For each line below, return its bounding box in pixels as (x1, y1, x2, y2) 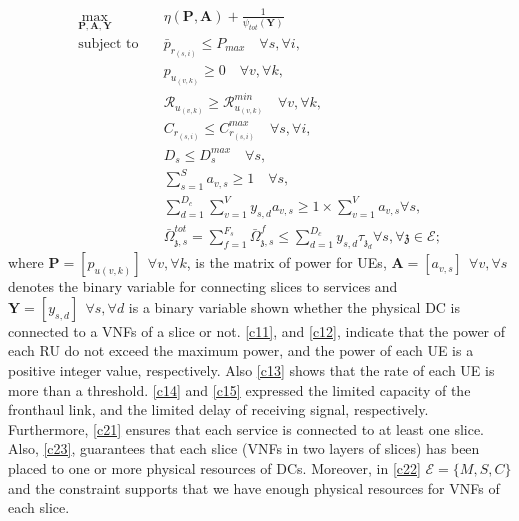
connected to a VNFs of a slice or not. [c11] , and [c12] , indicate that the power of (8, 320, 506, 341)
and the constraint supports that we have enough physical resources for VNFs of (8, 477, 500, 498)
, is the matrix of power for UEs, (186, 252, 387, 273)
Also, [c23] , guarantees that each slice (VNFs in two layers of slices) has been (8, 438, 480, 459)
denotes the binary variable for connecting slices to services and (8, 276, 398, 297)
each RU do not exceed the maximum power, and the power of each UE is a (8, 340, 474, 361)
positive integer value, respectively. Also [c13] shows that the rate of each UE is (8, 359, 495, 380)
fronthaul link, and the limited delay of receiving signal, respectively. (8, 399, 429, 420)
